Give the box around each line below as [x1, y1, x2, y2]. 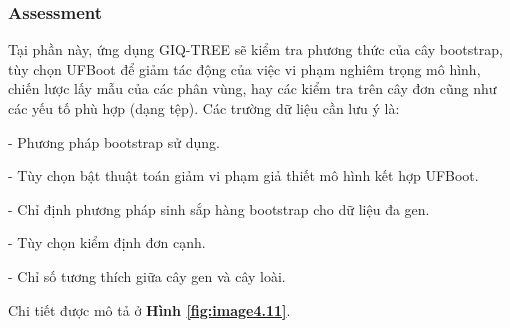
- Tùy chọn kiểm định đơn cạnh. [8, 232, 206, 253]
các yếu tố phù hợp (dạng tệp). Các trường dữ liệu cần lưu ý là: [8, 98, 400, 118]
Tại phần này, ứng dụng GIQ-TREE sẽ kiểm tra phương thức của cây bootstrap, [8, 39, 503, 60]
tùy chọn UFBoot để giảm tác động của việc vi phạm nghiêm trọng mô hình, [8, 58, 481, 79]
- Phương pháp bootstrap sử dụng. [8, 131, 221, 152]
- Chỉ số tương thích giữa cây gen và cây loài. [8, 265, 286, 286]
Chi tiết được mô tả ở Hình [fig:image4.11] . [8, 299, 291, 320]
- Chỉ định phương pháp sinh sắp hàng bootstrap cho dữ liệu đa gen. [8, 198, 430, 219]
